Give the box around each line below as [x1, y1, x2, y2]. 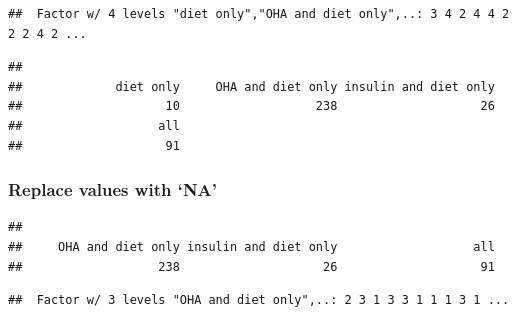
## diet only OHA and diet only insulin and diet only [8, 79, 495, 94]
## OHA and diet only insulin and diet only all [8, 239, 495, 254]
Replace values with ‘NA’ [8, 177, 218, 202]
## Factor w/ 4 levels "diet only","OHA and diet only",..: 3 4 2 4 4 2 [8, 7, 510, 21]
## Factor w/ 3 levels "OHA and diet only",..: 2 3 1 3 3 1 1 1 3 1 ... [8, 293, 510, 308]
